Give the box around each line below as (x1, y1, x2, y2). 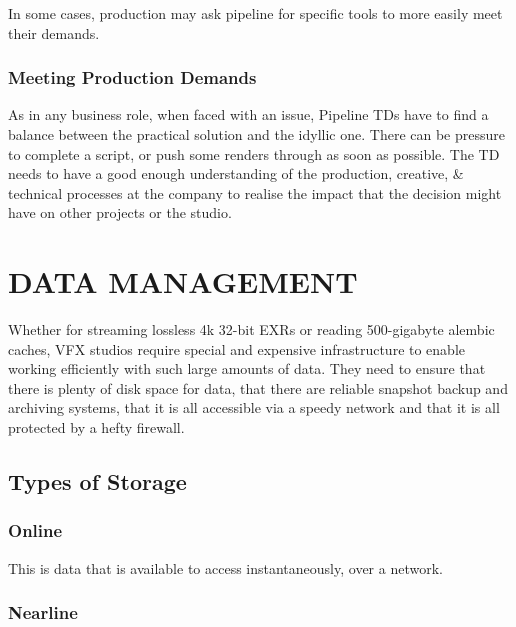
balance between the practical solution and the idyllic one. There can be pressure (8, 124, 505, 144)
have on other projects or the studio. (8, 202, 232, 223)
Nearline (8, 600, 78, 625)
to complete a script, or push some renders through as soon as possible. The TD (8, 143, 500, 164)
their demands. (8, 22, 100, 43)
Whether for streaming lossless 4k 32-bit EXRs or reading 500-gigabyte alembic (8, 319, 495, 340)
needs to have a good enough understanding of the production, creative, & (8, 163, 464, 184)
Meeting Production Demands (8, 65, 257, 90)
